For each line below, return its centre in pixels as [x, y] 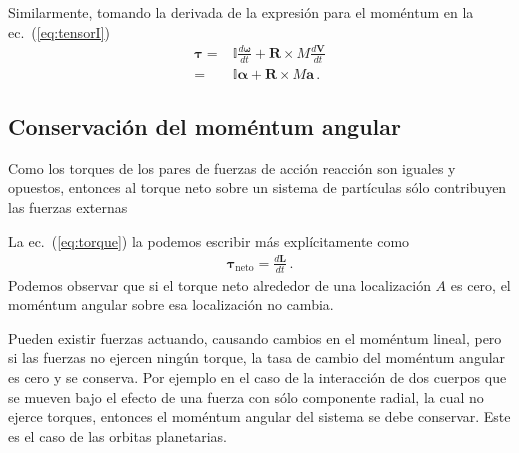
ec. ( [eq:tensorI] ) [59, 31]
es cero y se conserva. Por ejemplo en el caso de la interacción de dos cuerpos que [257, 376]
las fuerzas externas [68, 206]
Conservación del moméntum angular [204, 125]
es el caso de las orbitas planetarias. [117, 435]
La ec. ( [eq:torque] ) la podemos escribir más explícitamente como [209, 240]
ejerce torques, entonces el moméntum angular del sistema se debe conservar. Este [259, 416]
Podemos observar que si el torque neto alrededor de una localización [219, 284]
